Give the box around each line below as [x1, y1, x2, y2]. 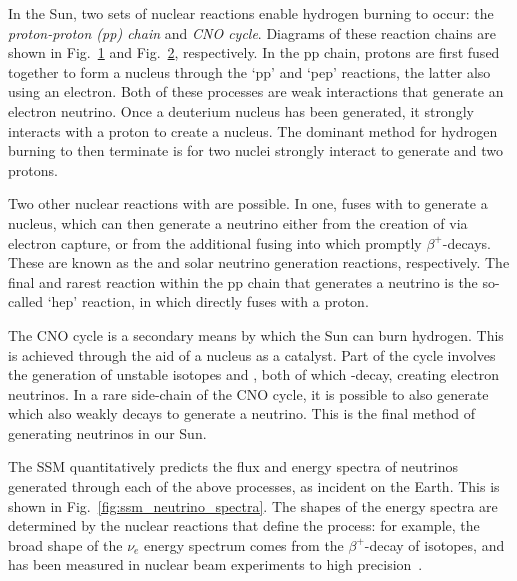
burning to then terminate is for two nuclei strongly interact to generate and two [8, 140, 504, 161]
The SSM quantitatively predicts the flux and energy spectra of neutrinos [8, 456, 458, 477]
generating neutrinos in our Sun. [8, 422, 207, 443]
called [8, 291, 43, 312]
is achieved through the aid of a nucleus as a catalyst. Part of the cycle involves [8, 344, 496, 365]
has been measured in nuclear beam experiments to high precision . [8, 554, 423, 575]
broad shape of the [8, 534, 123, 555]
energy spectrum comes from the [144, 534, 344, 555]
